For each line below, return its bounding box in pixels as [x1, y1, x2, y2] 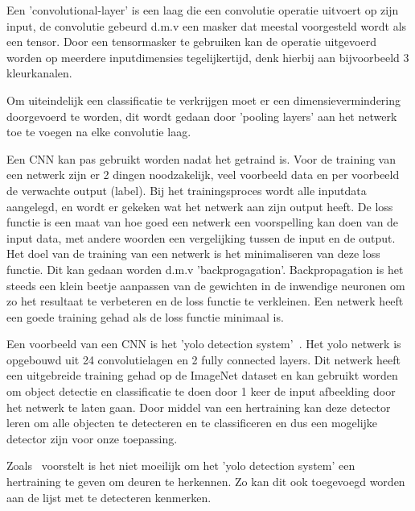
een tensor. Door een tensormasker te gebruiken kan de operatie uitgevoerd [6, 33, 376, 50]
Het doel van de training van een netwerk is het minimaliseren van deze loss [6, 245, 380, 262]
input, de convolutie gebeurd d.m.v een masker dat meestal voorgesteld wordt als [6, 17, 407, 34]
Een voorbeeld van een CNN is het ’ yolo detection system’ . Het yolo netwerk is [6, 335, 401, 352]
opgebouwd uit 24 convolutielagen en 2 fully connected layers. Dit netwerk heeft [6, 351, 401, 368]
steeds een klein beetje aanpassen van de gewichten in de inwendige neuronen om [6, 276, 405, 293]
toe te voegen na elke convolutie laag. [6, 123, 191, 140]
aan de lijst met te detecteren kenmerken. [6, 488, 212, 505]
